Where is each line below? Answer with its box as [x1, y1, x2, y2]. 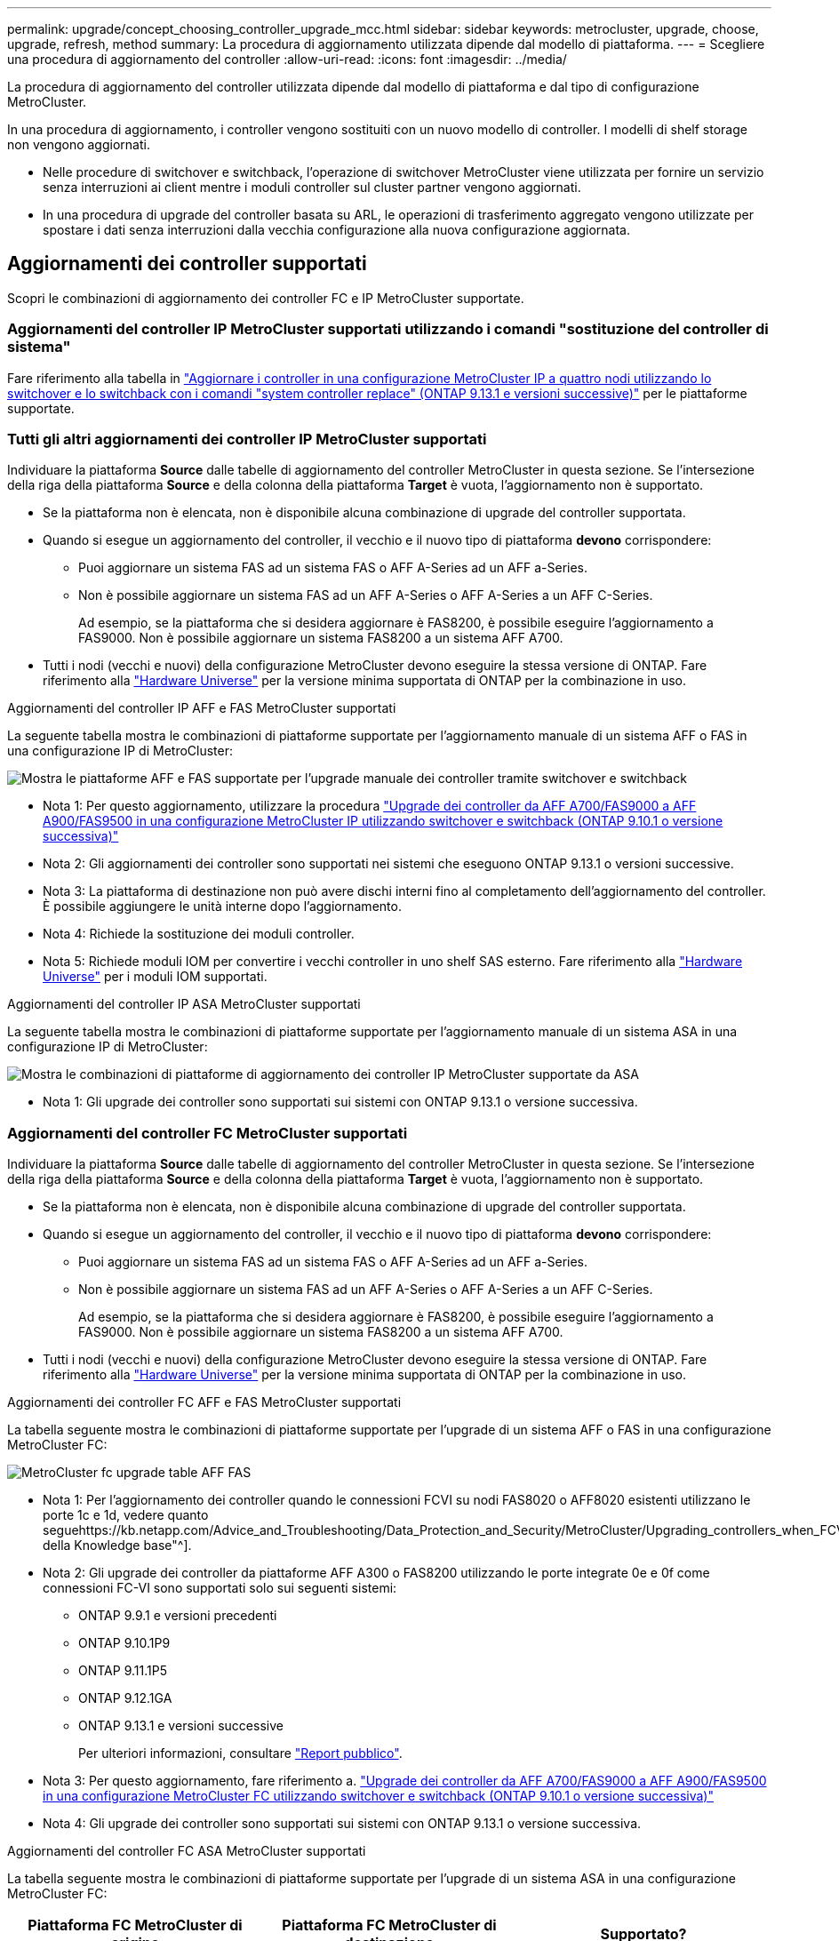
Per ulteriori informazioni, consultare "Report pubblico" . [78, 1745, 403, 1761]
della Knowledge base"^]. [43, 1538, 192, 1554]
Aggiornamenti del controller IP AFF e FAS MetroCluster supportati [7, 700, 396, 716]
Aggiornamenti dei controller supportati [7, 252, 367, 276]
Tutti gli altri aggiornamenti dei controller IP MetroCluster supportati [7, 429, 487, 448]
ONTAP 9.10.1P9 [78, 1635, 171, 1651]
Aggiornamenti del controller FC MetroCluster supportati [7, 1123, 408, 1142]
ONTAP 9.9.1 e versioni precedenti [78, 1608, 277, 1624]
